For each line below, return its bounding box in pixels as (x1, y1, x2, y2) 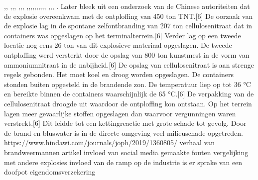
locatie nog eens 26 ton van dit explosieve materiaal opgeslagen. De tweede (4, 40, 232, 50)
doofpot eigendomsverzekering (4, 167, 96, 177)
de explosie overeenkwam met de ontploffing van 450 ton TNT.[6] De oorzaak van (4, 10, 253, 21)
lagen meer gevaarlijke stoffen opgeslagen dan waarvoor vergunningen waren (4, 108, 236, 118)
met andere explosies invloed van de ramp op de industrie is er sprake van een (4, 157, 243, 167)
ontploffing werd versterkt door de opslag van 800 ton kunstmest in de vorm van (4, 49, 250, 60)
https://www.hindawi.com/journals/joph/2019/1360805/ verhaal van (4, 137, 215, 148)
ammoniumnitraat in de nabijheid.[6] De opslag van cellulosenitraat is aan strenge (4, 59, 254, 70)
